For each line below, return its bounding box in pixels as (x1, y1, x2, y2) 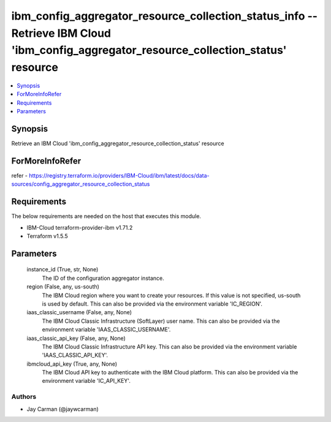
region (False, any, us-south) (26, 283, 99, 290)
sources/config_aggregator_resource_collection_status (11, 181, 150, 188)
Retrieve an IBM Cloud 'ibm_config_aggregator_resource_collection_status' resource (11, 140, 224, 147)
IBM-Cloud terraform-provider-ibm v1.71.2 (26, 224, 133, 231)
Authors (11, 393, 37, 401)
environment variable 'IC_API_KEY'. (42, 377, 131, 385)
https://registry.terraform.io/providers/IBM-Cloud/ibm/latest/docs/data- (28, 171, 210, 179)
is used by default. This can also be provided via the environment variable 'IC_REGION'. (42, 300, 263, 307)
